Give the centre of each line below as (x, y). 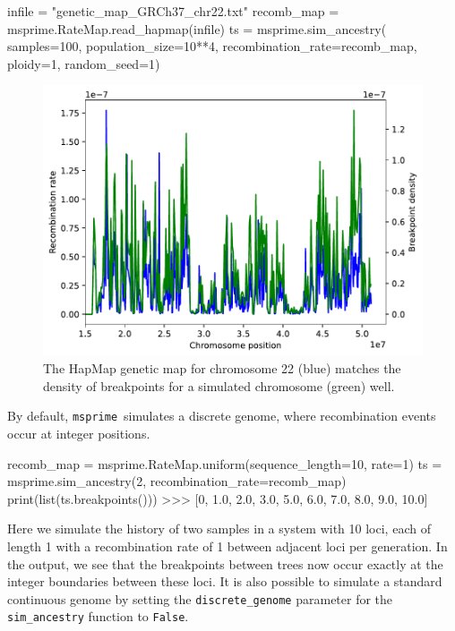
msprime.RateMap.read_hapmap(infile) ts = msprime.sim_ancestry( (197, 28)
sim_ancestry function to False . (98, 616)
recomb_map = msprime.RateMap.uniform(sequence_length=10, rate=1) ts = (225, 463)
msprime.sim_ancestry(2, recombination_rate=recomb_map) (177, 481)
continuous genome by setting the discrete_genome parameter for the (200, 598)
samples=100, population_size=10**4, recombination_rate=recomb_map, (212, 46)
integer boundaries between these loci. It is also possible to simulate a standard (225, 581)
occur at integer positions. (79, 434)
